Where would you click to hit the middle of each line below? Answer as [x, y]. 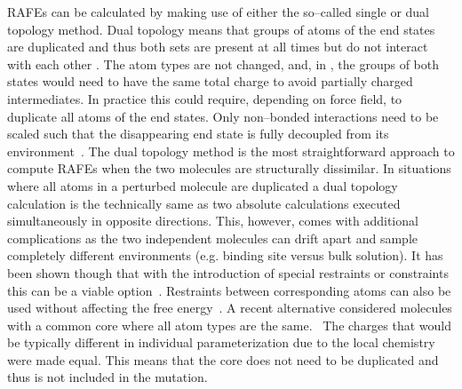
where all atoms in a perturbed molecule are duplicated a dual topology [203, 185]
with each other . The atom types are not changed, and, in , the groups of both [223, 64]
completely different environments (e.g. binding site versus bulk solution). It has [225, 255]
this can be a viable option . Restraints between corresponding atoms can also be [229, 290]
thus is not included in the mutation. [108, 377]
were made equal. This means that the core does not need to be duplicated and [223, 359]
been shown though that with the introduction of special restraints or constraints [228, 272]
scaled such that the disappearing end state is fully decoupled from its [198, 134]
